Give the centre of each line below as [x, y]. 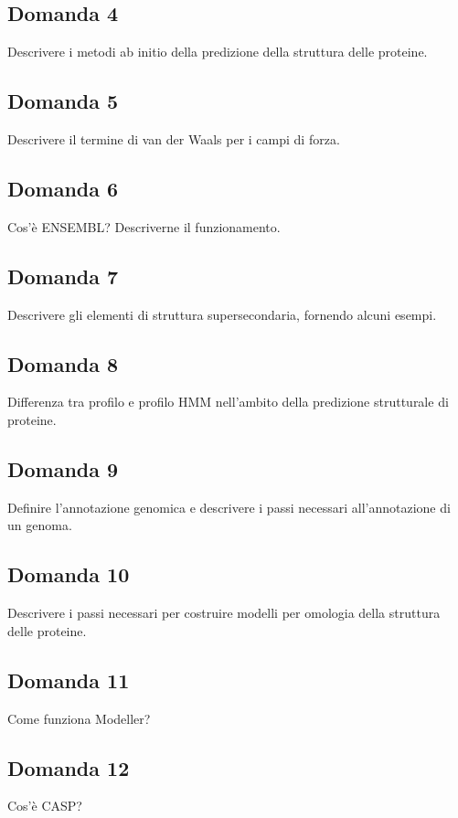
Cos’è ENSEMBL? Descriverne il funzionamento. [144, 226]
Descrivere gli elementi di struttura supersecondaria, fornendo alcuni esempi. [222, 314]
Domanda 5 [63, 101]
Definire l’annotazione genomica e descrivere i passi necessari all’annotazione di [229, 507]
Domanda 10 [69, 574]
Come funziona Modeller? [79, 718]
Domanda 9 [63, 468]
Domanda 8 [63, 363]
